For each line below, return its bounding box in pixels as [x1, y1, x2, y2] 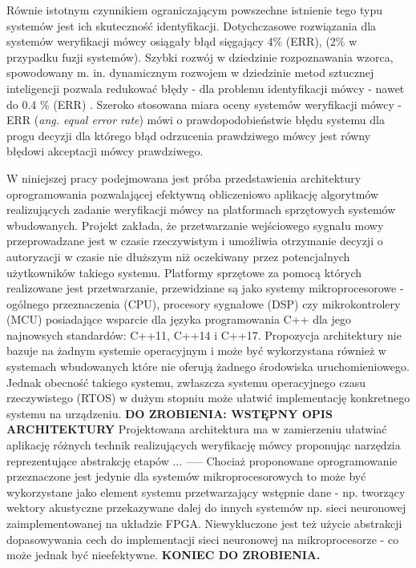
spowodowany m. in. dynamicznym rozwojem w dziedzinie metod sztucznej [6, 64, 374, 81]
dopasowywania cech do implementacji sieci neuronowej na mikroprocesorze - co [6, 530, 399, 547]
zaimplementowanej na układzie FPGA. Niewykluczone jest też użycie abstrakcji [6, 515, 402, 531]
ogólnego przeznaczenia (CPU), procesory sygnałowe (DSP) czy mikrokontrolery [6, 295, 401, 312]
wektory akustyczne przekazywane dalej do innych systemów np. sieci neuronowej [6, 499, 406, 516]
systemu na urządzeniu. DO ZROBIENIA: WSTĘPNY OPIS [6, 405, 333, 421]
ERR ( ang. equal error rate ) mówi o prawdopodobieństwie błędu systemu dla [6, 111, 385, 128]
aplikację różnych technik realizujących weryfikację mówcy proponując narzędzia [6, 437, 401, 453]
